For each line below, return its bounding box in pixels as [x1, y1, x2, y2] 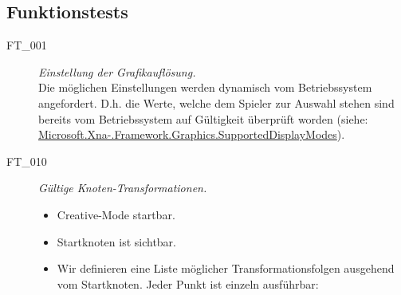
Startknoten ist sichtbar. [57, 233, 176, 250]
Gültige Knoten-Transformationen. [38, 179, 207, 196]
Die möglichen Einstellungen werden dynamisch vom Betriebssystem [38, 79, 372, 96]
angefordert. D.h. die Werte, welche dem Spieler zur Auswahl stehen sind [38, 94, 395, 111]
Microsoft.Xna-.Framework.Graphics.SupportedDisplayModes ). [38, 126, 345, 143]
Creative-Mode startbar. [57, 206, 175, 222]
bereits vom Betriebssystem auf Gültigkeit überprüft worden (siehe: [38, 110, 368, 127]
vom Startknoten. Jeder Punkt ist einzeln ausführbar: [57, 275, 319, 292]
